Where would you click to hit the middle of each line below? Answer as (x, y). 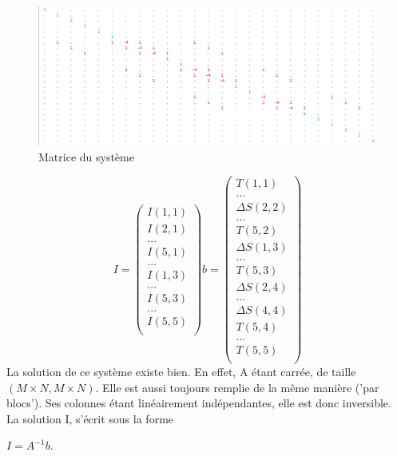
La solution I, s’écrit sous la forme (90, 418)
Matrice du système (86, 156)
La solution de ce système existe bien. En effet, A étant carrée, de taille (181, 371)
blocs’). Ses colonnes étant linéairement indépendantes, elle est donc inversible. (199, 403)
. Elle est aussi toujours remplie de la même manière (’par (237, 387)
